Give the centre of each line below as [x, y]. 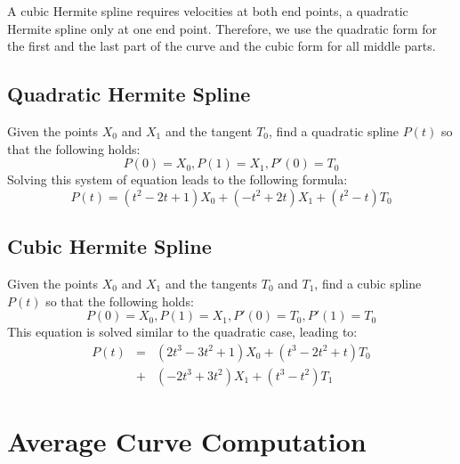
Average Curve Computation [187, 441]
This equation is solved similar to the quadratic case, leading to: [182, 332]
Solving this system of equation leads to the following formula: [178, 179]
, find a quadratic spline [334, 130]
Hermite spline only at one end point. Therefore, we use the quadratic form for [222, 28]
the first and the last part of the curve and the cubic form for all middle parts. [222, 46]
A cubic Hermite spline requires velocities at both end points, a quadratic [208, 11]
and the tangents [211, 283]
